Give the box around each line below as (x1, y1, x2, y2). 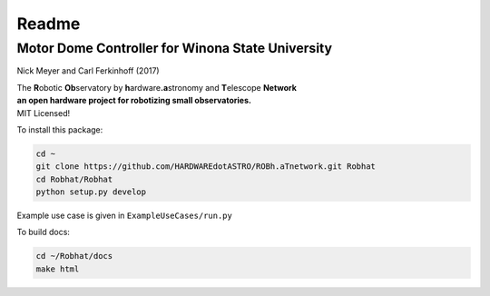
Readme (16, 14, 81, 34)
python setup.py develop (35, 187, 147, 197)
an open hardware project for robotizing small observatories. (16, 95, 251, 106)
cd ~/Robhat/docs (35, 251, 113, 261)
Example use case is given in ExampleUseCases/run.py (16, 210, 233, 222)
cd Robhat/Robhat (35, 173, 113, 184)
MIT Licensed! (16, 107, 71, 118)
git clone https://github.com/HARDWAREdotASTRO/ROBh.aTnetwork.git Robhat (35, 162, 377, 172)
